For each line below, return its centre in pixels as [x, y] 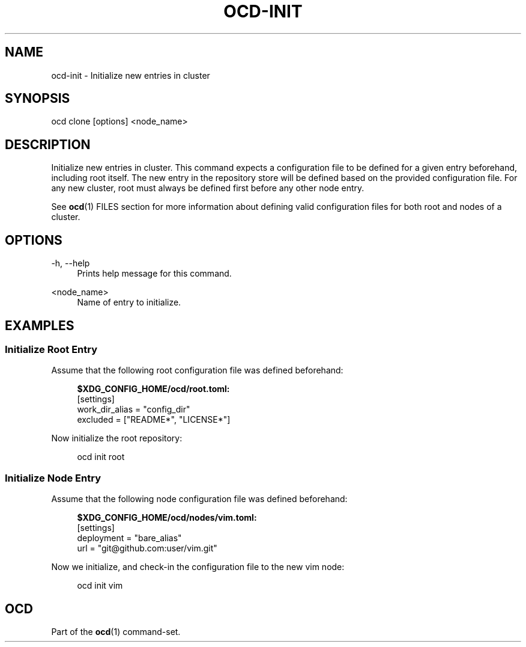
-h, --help [71, 263]
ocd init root [101, 457]
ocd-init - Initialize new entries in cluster [131, 75]
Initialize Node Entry [53, 478]
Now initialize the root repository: [117, 438]
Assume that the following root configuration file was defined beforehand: [197, 370]
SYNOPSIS [38, 99]
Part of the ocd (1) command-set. [116, 631]
